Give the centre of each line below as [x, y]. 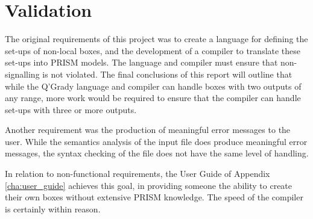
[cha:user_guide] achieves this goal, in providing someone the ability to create [149, 185]
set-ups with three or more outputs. [71, 109]
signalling [22, 74]
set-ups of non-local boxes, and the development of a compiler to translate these [153, 50]
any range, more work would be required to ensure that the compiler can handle [153, 98]
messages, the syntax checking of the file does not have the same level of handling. [157, 153]
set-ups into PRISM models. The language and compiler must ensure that [141, 62]
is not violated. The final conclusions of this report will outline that [167, 74]
